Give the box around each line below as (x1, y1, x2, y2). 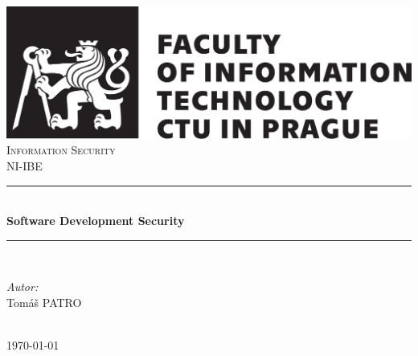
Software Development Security (6, 212, 185, 229)
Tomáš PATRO (6, 294, 82, 311)
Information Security (6, 141, 116, 158)
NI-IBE (6, 158, 43, 174)
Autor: (6, 278, 39, 295)
